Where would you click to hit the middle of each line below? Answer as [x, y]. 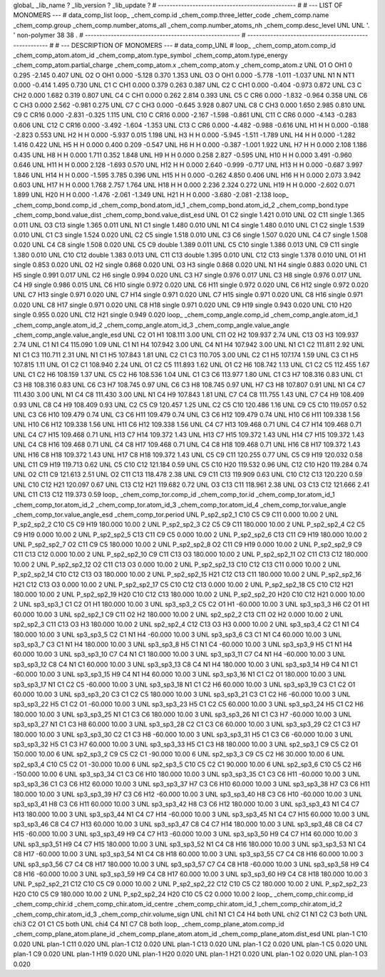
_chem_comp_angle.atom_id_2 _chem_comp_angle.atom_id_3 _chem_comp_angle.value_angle [152, 325]
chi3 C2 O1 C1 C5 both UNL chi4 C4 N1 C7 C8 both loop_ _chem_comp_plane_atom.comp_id [149, 923]
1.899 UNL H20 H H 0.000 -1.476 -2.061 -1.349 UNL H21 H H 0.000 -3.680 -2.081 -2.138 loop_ [151, 195]
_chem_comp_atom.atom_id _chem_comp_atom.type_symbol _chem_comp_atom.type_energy [150, 55]
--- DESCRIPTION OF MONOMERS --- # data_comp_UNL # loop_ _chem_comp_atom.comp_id [199, 45]
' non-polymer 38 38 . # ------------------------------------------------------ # [129, 35]
